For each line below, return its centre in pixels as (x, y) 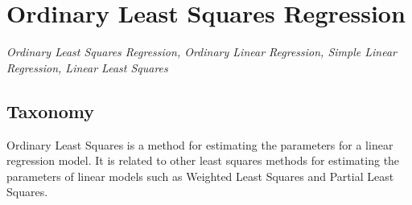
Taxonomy (51, 111)
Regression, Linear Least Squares (87, 67)
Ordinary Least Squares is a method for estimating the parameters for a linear (200, 144)
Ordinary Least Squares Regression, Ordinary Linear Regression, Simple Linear (202, 52)
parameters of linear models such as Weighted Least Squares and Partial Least (200, 176)
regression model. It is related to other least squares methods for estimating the (203, 160)
